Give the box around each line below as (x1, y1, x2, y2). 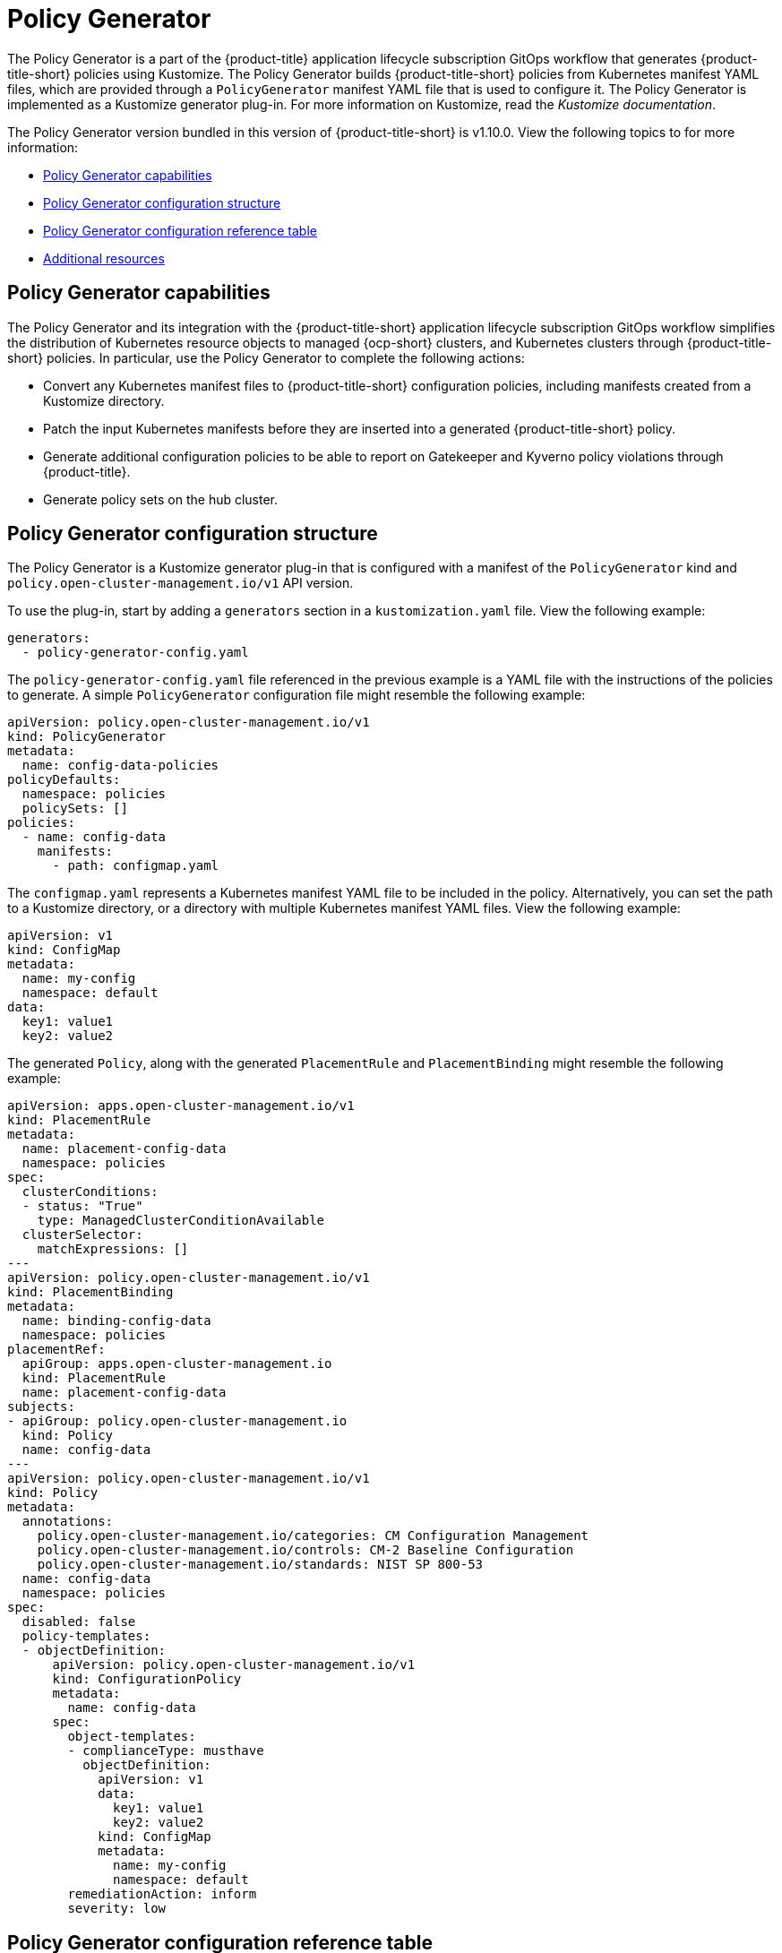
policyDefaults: (7, 772, 121, 787)
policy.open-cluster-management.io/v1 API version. (7, 575, 354, 591)
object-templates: (67, 1729, 196, 1744)
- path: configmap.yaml (52, 858, 219, 873)
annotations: (21, 1514, 114, 1529)
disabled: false (21, 1614, 136, 1630)
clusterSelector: (21, 1227, 143, 1243)
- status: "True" (21, 1199, 143, 1214)
